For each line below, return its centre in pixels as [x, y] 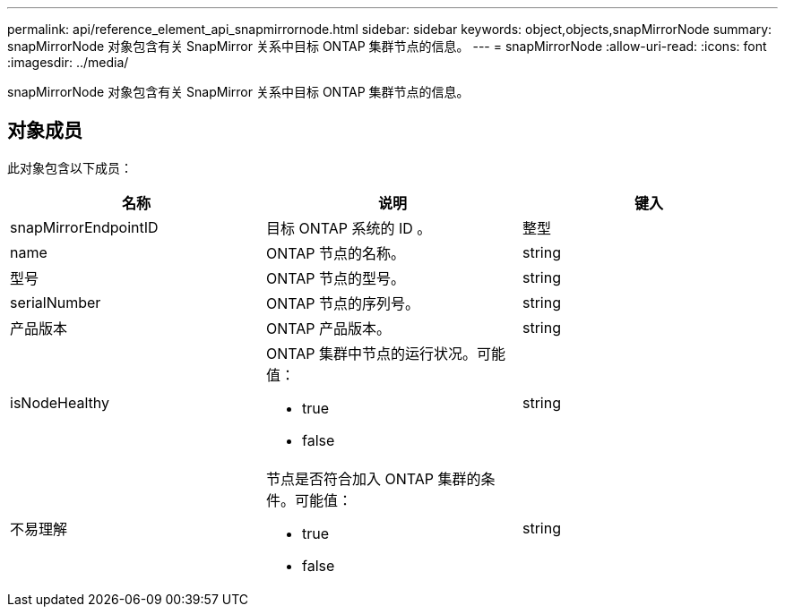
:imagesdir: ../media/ [68, 62]
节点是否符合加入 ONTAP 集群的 [373, 478]
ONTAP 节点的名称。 [336, 253]
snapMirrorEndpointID [84, 227]
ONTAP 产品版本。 [328, 328]
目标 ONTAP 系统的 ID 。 [349, 228]
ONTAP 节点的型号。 [336, 278]
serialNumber [56, 302]
